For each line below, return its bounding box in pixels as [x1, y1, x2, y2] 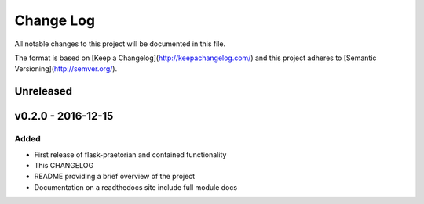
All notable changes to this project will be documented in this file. [14, 39, 226, 48]
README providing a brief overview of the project [34, 172, 196, 181]
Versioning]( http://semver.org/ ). [14, 64, 118, 73]
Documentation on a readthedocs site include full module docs [34, 182, 238, 191]
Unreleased [14, 84, 73, 98]
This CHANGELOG [34, 160, 94, 170]
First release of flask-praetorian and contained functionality [34, 149, 227, 159]
